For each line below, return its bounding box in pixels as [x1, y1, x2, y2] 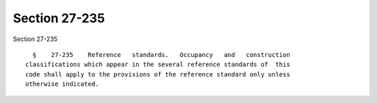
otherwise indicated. [25, 80, 99, 88]
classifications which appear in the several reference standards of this [25, 61, 290, 69]
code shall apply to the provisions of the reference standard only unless [25, 70, 290, 78]
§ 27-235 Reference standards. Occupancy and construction [32, 51, 290, 58]
